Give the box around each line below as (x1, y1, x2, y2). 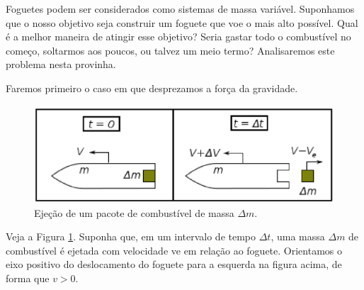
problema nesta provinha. (6, 57, 116, 72)
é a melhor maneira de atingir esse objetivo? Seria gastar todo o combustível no (6, 29, 351, 44)
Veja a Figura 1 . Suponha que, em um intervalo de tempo (6, 229, 256, 244)
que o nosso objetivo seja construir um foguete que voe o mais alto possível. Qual (6, 15, 358, 30)
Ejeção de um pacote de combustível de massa (34, 205, 234, 220)
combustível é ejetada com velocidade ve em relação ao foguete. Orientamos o (6, 242, 342, 257)
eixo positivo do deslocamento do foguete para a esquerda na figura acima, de (6, 257, 342, 272)
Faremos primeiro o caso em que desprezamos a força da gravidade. (6, 80, 298, 95)
